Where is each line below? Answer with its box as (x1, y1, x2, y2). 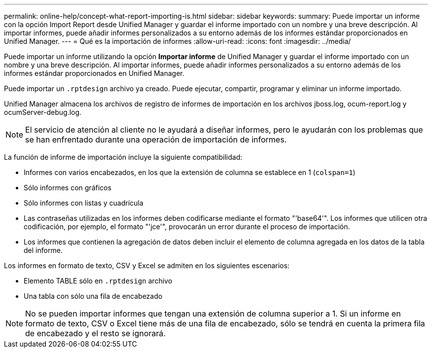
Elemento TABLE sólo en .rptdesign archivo (24, 277, 173, 285)
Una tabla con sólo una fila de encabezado (24, 292, 163, 300)
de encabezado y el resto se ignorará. (25, 328, 166, 338)
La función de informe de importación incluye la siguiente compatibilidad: (4, 153, 243, 161)
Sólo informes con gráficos (24, 183, 111, 192)
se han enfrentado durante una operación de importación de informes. (25, 135, 287, 144)
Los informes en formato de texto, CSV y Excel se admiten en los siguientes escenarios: (4, 261, 289, 270)
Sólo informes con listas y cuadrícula (24, 199, 144, 207)
